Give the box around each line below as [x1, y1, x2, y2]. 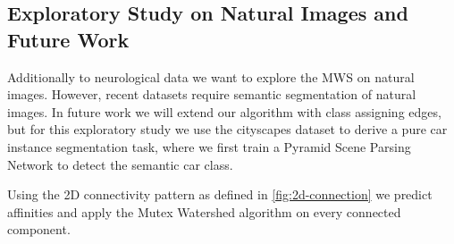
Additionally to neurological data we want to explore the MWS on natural [7, 67, 415, 86]
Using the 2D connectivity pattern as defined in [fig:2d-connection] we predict [7, 185, 433, 204]
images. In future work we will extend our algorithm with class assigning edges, [7, 102, 441, 121]
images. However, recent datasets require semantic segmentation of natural [7, 85, 416, 104]
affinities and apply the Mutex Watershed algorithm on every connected [7, 202, 401, 221]
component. [7, 220, 71, 239]
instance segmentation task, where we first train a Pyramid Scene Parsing [7, 137, 411, 156]
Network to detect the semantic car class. [7, 155, 233, 173]
